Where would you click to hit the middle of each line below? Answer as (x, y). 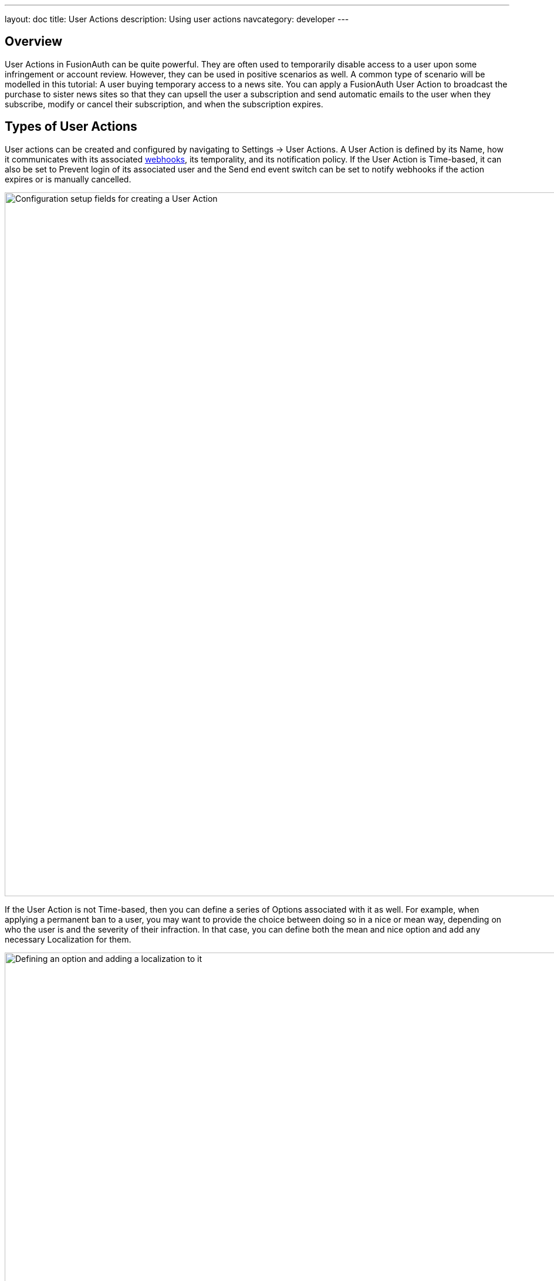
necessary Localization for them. (68, 939)
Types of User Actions (71, 127)
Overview (34, 42)
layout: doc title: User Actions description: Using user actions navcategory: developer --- (177, 19)
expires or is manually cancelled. (68, 179)
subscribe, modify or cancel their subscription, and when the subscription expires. (164, 104)
